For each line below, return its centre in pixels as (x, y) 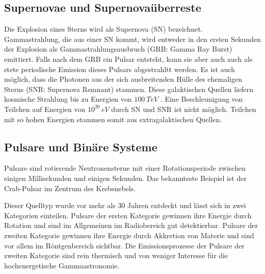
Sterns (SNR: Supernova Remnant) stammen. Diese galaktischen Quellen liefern (129, 89)
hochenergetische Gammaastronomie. (62, 265)
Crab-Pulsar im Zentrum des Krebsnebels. (70, 188)
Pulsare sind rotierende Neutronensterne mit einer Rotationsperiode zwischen (125, 168)
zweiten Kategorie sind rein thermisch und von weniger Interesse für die (116, 255)
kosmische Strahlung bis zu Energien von (68, 99)
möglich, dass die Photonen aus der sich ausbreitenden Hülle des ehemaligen (123, 79)
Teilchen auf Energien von (45, 109)
